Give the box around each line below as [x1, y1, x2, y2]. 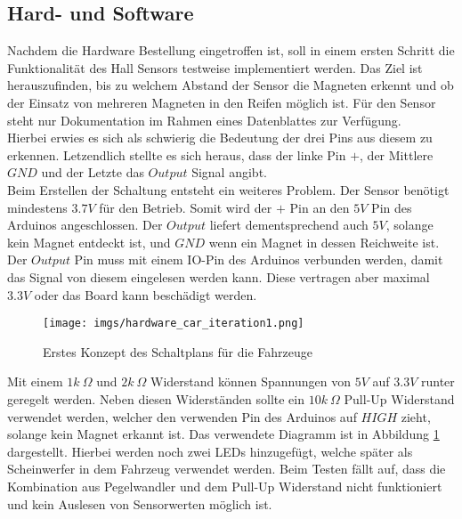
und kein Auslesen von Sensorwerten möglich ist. [7, 494, 272, 513]
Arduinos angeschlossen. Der [7, 215, 163, 234]
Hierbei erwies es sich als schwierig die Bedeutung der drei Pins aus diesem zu [7, 128, 433, 147]
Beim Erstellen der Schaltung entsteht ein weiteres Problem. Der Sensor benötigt [7, 180, 450, 199]
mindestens [7, 198, 68, 216]
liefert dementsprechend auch [209, 215, 369, 234]
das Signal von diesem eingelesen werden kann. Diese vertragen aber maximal [7, 267, 430, 286]
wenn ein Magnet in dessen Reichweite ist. [208, 232, 440, 251]
